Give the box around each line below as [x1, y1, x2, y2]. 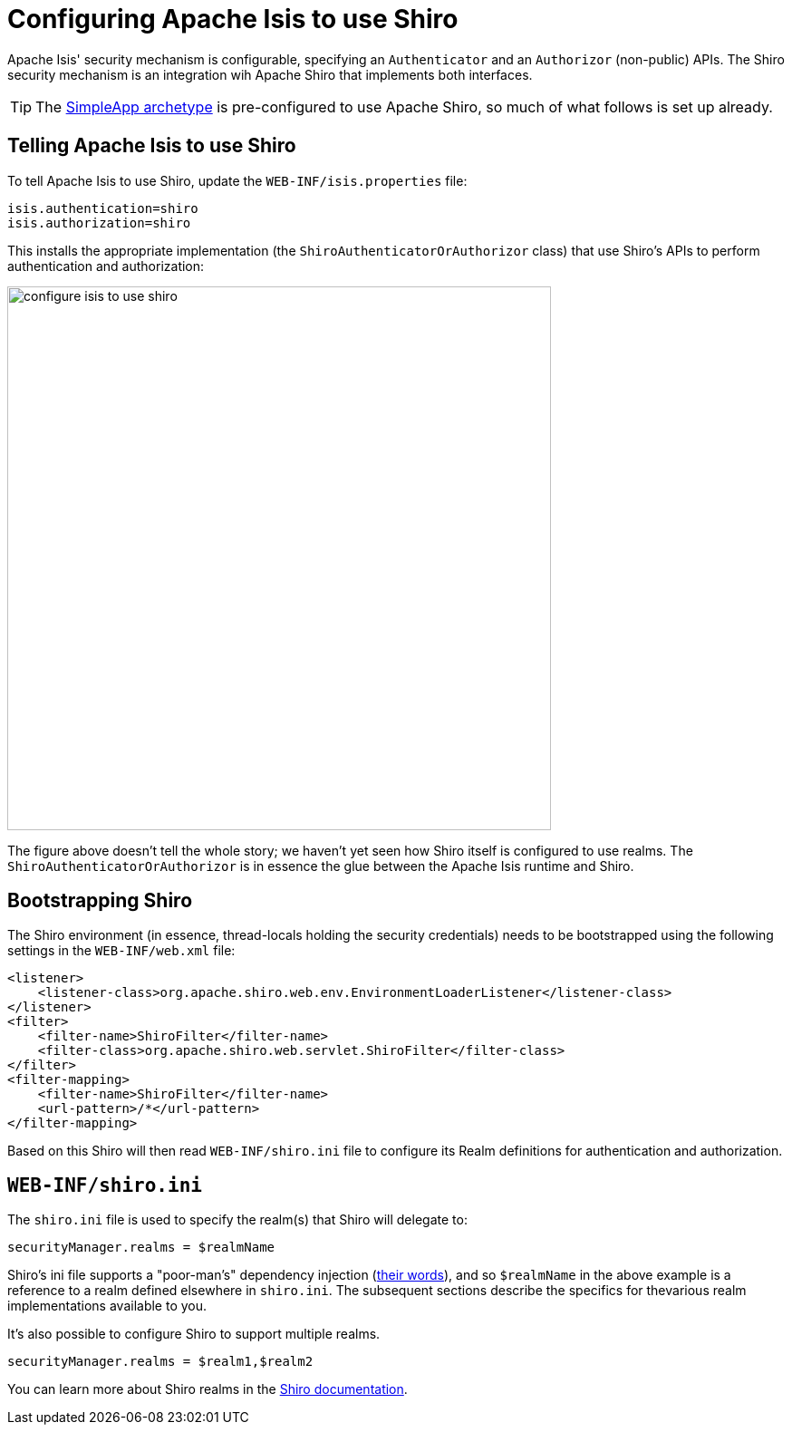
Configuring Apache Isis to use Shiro [7, 4, 459, 34]
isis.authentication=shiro [7, 200, 198, 216]
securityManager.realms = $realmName [7, 1240, 275, 1255]
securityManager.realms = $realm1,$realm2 [7, 1354, 314, 1369]
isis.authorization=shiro [7, 215, 191, 230]
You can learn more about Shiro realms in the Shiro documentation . [7, 1381, 408, 1398]
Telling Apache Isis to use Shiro [7, 134, 296, 158]
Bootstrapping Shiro [7, 889, 193, 913]
